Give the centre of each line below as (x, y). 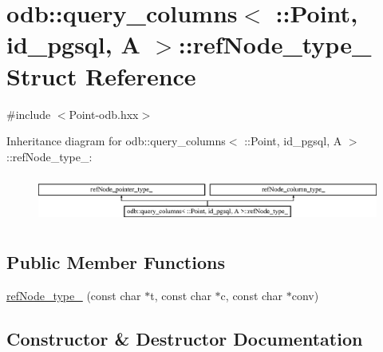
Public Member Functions (116, 262)
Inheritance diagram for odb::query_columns (116, 141)
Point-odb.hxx (104, 114)
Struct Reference (101, 75)
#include (29, 114)
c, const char (252, 296)
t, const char (181, 296)
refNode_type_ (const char (74, 296)
